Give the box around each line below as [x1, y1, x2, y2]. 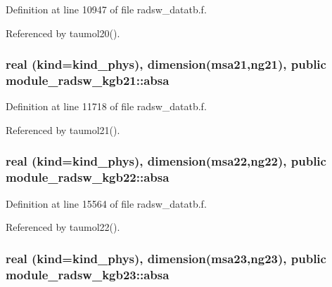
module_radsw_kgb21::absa [6, 72, 170, 89]
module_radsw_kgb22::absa [6, 168, 170, 186]
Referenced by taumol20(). [6, 25, 120, 40]
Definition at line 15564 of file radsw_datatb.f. [6, 196, 207, 211]
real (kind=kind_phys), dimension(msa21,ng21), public [6, 55, 326, 73]
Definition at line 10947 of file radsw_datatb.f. [6, 2, 207, 16]
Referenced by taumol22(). [6, 220, 120, 234]
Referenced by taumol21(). [6, 122, 120, 137]
